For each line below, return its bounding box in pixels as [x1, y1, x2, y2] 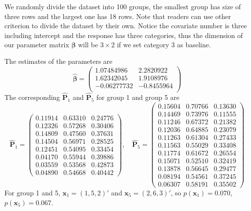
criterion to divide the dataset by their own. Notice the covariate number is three [4, 20, 247, 31]
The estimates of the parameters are [4, 56, 113, 66]
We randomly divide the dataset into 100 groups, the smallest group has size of [4, 1, 241, 11]
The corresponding [4, 92, 60, 102]
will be [78, 39, 98, 50]
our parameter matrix [4, 39, 69, 50]
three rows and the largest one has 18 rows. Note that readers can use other [4, 11, 231, 21]
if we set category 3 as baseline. [116, 39, 211, 50]
